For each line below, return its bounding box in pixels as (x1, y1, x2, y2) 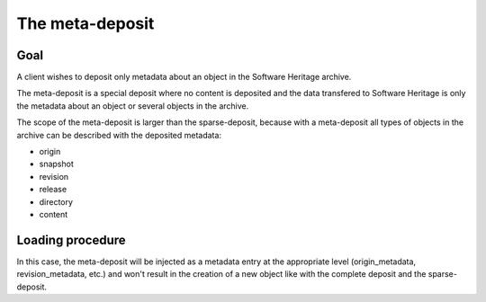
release (39, 184, 67, 195)
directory (39, 196, 74, 207)
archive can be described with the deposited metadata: (16, 129, 222, 140)
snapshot (39, 158, 74, 170)
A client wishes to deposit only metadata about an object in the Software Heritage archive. (16, 72, 352, 83)
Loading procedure (16, 232, 126, 247)
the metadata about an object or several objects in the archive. (16, 100, 249, 111)
